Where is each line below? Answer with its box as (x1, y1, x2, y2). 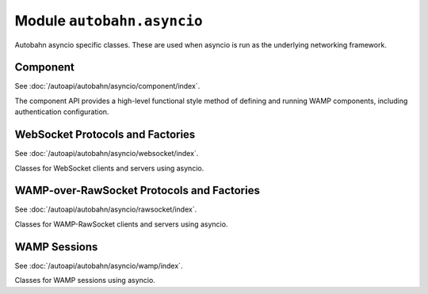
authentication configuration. (14, 107, 109, 116)
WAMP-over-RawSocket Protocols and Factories (14, 184, 261, 197)
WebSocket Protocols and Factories (14, 128, 196, 142)
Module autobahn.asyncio (14, 12, 203, 29)
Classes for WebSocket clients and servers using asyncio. (14, 163, 204, 173)
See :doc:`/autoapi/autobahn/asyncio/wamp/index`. (14, 261, 183, 270)
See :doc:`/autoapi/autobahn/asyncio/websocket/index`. (14, 149, 199, 158)
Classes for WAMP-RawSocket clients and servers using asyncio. (14, 219, 228, 229)
